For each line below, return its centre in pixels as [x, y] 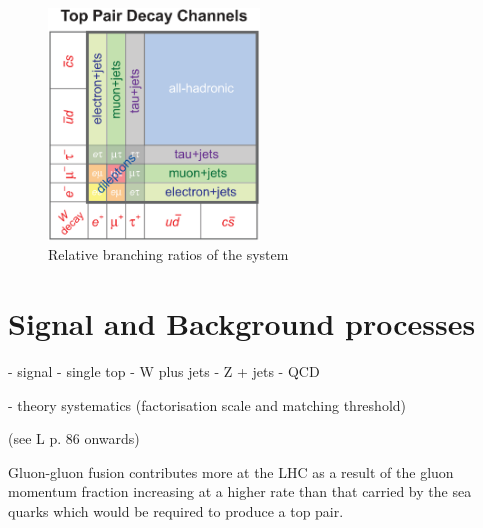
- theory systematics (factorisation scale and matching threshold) [207, 404]
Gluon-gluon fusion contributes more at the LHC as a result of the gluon [231, 471]
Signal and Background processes [242, 323]
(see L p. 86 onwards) [74, 438]
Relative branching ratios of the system [168, 254]
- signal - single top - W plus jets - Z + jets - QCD [164, 370]
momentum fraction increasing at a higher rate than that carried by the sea [240, 491]
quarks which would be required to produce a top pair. [176, 510]
